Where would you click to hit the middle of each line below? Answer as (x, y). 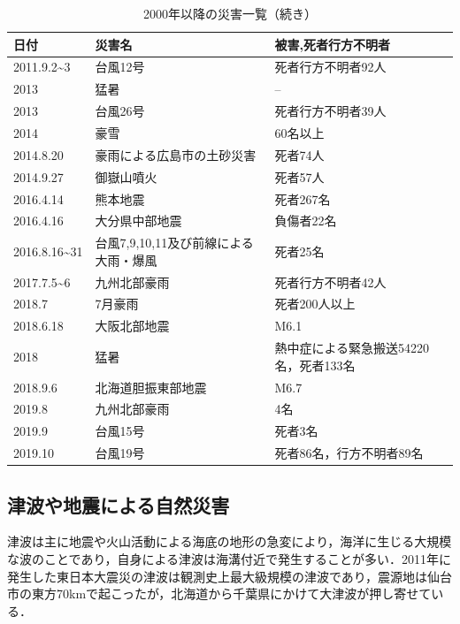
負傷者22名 (306, 221)
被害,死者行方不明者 (332, 44)
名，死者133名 (315, 365)
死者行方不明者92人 (330, 67)
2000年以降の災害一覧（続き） (230, 13)
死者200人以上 (315, 304)
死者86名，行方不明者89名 (349, 453)
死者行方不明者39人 (330, 111)
